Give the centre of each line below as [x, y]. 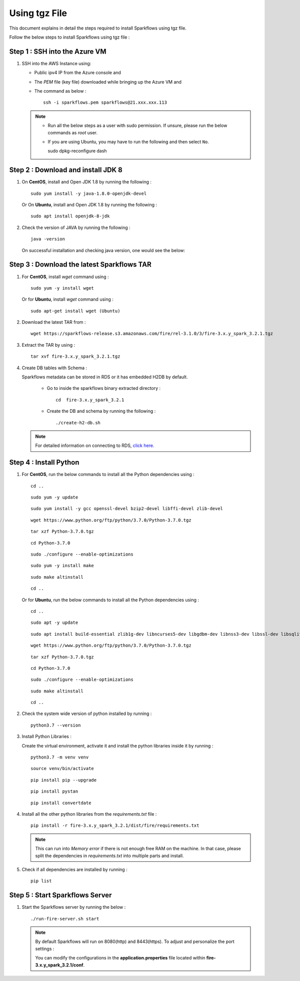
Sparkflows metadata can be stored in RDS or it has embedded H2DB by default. [105, 377]
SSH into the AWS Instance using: [56, 63]
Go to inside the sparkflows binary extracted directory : [104, 388]
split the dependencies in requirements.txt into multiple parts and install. [109, 855]
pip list [41, 881]
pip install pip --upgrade [64, 780]
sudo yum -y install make [62, 566]
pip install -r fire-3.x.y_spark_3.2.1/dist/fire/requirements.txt [115, 826]
